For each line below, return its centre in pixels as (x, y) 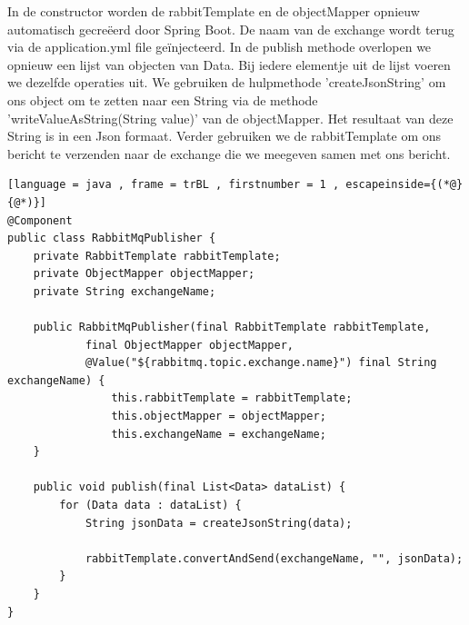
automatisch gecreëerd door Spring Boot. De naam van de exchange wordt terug (231, 29)
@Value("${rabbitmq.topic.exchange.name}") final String (261, 363)
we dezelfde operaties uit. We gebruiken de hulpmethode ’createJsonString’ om (227, 82)
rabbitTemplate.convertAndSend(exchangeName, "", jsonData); (274, 558)
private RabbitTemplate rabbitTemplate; (157, 256)
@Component (40, 220)
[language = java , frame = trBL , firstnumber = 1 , (174, 185)
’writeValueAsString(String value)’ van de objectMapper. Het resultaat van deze (230, 118)
